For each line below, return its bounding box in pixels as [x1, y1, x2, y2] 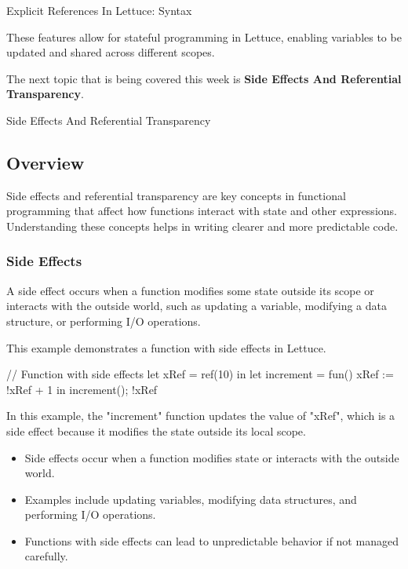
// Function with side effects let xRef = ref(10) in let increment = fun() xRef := [6, 366, 394, 382]
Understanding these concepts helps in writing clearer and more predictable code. [6, 217, 399, 234]
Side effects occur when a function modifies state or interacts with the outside [24, 449, 399, 465]
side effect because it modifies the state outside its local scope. [6, 422, 306, 439]
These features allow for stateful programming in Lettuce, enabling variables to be [6, 28, 402, 45]
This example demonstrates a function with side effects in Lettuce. [6, 339, 326, 356]
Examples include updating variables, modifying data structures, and [24, 491, 357, 507]
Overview [6, 150, 85, 174]
